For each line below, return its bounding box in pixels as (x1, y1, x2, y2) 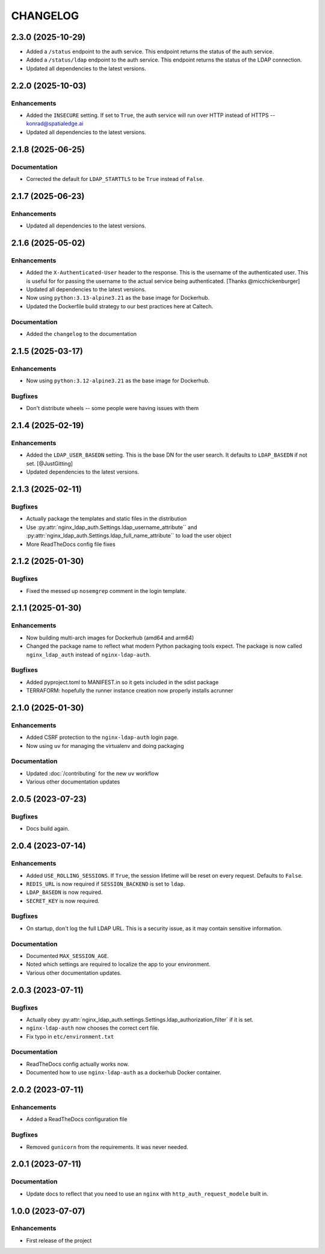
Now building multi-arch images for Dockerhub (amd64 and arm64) (26, 634, 194, 641)
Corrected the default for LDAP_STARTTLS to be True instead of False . (26, 175, 205, 182)
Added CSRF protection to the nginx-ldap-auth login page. (26, 733, 179, 741)
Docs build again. (26, 825, 69, 832)
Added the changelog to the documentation (26, 330, 137, 337)
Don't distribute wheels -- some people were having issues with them (26, 405, 199, 412)
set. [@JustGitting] (26, 460, 73, 467)
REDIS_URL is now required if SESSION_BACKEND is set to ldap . (26, 880, 185, 887)
